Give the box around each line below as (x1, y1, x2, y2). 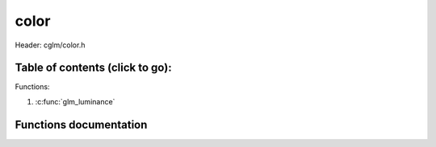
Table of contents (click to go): (15, 61, 173, 75)
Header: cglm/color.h (15, 40, 86, 50)
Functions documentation (15, 117, 148, 132)
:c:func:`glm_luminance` (35, 96, 115, 106)
